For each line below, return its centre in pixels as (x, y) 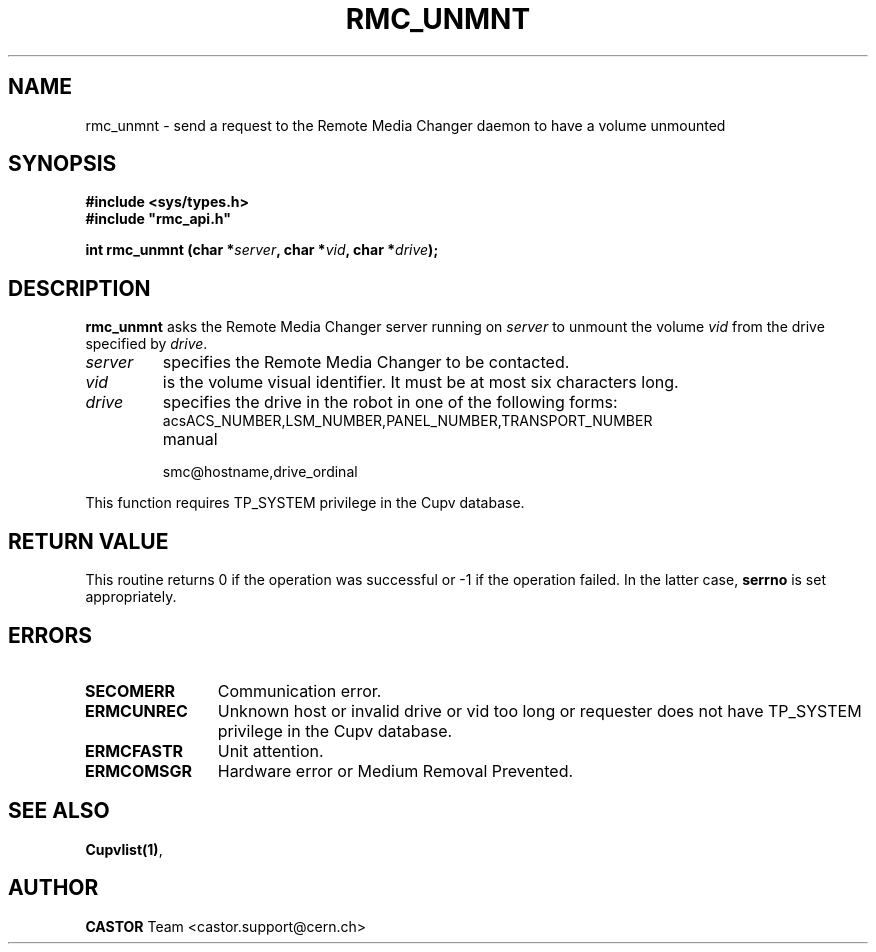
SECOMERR (129, 690)
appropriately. (131, 597)
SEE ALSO (59, 811)
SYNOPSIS (62, 164)
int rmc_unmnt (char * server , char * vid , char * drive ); (262, 250)
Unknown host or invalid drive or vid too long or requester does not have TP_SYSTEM (539, 710)
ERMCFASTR (134, 750)
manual (190, 439)
